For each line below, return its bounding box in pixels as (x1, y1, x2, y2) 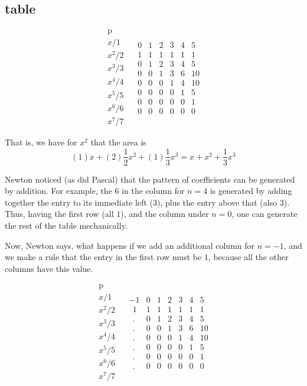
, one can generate (231, 207, 298, 220)
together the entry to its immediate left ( (5, 196, 153, 208)
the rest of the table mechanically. (5, 219, 128, 231)
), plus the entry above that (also (156, 196, 277, 208)
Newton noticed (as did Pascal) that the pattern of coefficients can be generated (5, 173, 295, 185)
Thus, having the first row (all (5, 207, 114, 220)
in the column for (122, 184, 185, 197)
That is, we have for (5, 135, 77, 148)
